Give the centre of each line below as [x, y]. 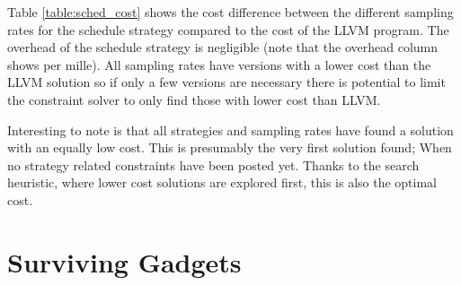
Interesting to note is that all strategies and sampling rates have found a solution [230, 130]
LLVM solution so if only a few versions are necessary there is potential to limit [226, 82]
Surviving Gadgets [124, 261]
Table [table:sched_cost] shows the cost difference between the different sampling [230, 12]
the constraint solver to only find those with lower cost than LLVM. [194, 99]
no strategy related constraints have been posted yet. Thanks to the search [213, 164]
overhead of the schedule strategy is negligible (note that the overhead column [223, 47]
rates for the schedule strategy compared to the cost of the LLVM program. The [228, 29]
